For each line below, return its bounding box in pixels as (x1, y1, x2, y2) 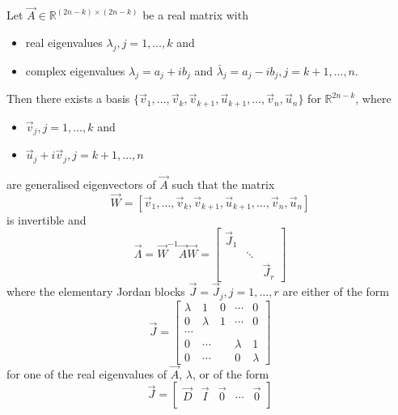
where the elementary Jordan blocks (6, 283, 185, 300)
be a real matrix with (142, 6, 248, 24)
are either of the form (282, 283, 390, 300)
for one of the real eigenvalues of (6, 365, 167, 382)
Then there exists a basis (6, 90, 130, 107)
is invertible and (6, 211, 87, 228)
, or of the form (192, 365, 269, 382)
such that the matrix (171, 175, 275, 192)
